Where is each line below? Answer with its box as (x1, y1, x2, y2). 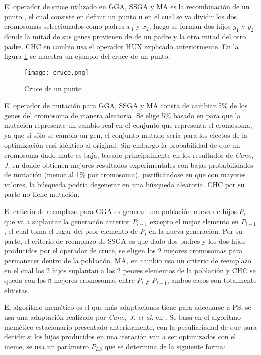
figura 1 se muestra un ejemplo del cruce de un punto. (4, 51, 170, 61)
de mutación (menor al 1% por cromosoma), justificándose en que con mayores (4, 169, 246, 180)
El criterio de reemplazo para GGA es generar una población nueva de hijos (4, 205, 237, 216)
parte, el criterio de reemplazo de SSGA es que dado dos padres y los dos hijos (4, 235, 246, 246)
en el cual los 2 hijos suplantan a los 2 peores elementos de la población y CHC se (4, 265, 256, 275)
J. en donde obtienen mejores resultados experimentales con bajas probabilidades (4, 159, 253, 170)
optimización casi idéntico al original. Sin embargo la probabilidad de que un (4, 139, 240, 150)
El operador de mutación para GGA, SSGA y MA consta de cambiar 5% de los (4, 100, 248, 111)
